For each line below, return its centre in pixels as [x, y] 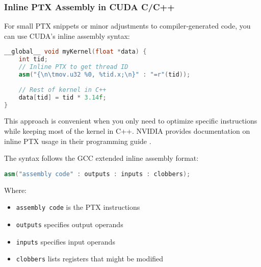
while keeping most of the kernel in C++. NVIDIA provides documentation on [127, 131]
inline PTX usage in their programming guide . [78, 141]
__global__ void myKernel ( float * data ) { [75, 52]
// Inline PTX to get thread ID [73, 67]
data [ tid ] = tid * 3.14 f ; [62, 97]
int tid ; [33, 59]
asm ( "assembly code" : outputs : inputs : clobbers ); [97, 174]
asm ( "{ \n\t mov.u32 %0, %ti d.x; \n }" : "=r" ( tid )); [105, 75]
